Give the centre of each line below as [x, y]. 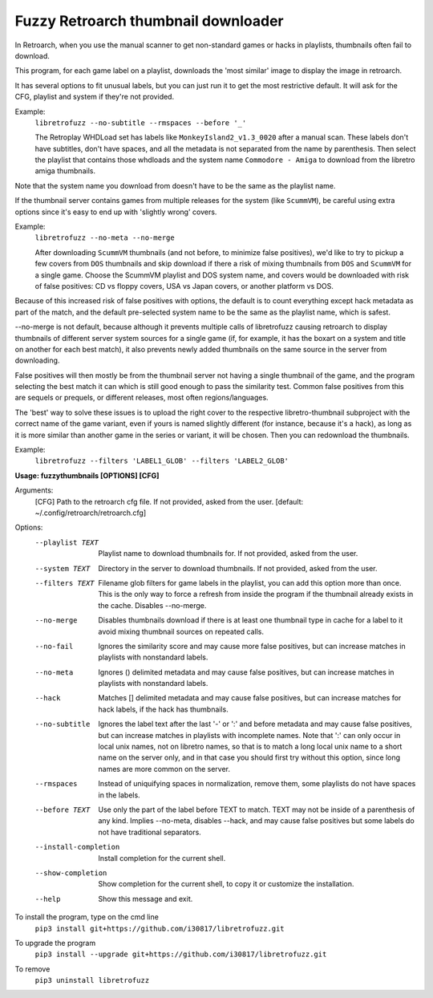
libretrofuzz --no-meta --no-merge [105, 238]
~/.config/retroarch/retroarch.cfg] [91, 513]
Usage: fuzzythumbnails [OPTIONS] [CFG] [87, 475]
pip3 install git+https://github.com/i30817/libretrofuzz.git [160, 928]
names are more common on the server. [164, 769]
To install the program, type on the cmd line [87, 917]
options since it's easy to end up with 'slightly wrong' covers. [116, 212]
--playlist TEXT [67, 542]
